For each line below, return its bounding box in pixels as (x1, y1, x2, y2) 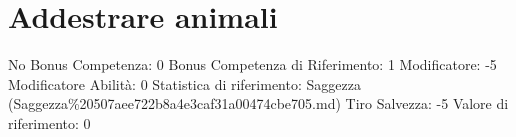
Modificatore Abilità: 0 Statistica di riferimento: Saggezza (8, 73, 361, 94)
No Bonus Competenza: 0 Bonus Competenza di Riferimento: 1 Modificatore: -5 (8, 54, 497, 75)
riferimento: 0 (8, 112, 91, 133)
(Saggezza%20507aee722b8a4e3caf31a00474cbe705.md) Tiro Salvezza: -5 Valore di (8, 93, 509, 114)
